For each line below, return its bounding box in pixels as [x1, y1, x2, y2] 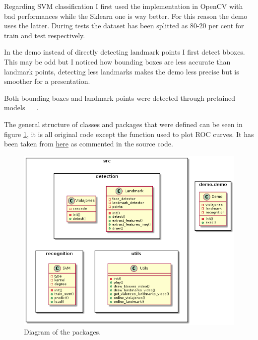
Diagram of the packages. [24, 327, 101, 337]
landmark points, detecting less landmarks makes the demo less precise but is [4, 66, 239, 76]
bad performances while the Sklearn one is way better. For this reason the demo [4, 10, 248, 21]
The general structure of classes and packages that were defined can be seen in [4, 119, 243, 129]
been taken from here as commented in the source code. [4, 138, 173, 149]
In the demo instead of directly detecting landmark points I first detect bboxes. [4, 47, 245, 57]
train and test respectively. [4, 30, 85, 40]
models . [4, 102, 39, 113]
